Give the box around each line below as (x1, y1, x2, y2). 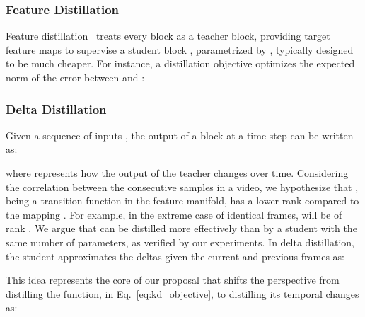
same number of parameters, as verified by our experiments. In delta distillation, (6, 234, 354, 249)
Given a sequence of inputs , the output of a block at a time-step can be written (6, 127, 354, 142)
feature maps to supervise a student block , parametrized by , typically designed (6, 42, 354, 57)
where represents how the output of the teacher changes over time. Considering (6, 166, 349, 180)
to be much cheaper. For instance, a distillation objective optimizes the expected (6, 56, 355, 71)
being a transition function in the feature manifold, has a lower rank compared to (6, 193, 359, 208)
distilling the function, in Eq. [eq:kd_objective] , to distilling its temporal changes (6, 286, 359, 301)
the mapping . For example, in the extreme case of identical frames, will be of (6, 207, 342, 221)
